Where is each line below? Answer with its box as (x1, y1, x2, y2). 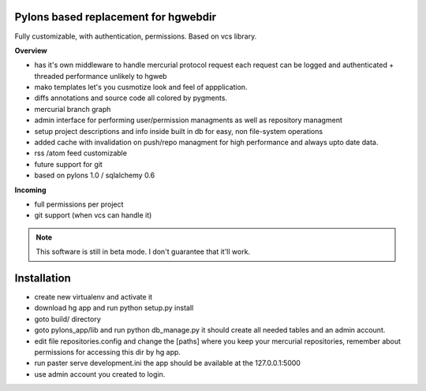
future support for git (34, 159, 103, 169)
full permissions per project (34, 199, 124, 209)
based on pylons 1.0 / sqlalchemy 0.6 (34, 170, 155, 181)
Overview (14, 46, 47, 55)
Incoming (14, 185, 47, 195)
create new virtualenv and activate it (34, 292, 153, 302)
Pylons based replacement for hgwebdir (14, 10, 217, 24)
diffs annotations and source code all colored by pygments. (34, 93, 228, 102)
